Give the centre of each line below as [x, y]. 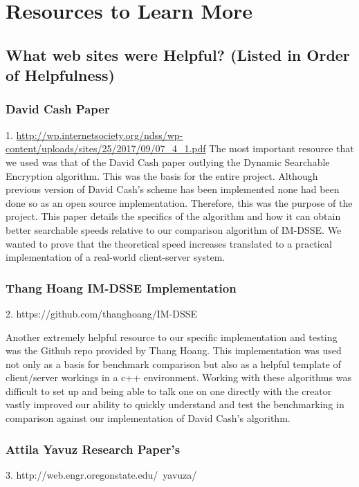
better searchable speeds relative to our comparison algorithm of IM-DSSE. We [174, 229]
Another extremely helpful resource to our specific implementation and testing [172, 337]
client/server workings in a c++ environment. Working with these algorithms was [178, 377]
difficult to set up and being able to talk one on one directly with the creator [169, 390]
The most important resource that [282, 148]
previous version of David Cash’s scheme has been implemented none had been [173, 189]
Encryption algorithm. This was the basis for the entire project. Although [162, 175]
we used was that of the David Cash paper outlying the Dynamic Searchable [168, 162]
